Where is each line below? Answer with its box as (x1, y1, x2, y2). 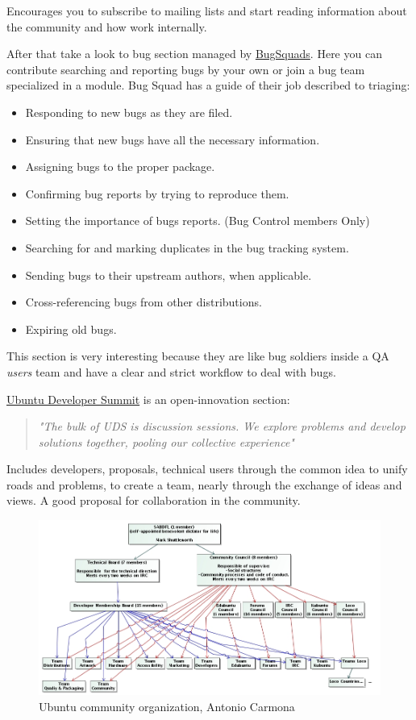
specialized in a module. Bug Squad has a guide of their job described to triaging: (6, 77, 410, 94)
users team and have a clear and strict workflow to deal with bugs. (6, 363, 336, 380)
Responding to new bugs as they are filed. (25, 103, 233, 120)
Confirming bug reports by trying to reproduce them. (25, 185, 289, 202)
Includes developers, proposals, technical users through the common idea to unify (6, 460, 408, 477)
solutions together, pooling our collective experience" (38, 433, 294, 450)
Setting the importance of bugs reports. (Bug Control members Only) (25, 212, 370, 229)
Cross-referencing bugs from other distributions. (25, 293, 262, 310)
